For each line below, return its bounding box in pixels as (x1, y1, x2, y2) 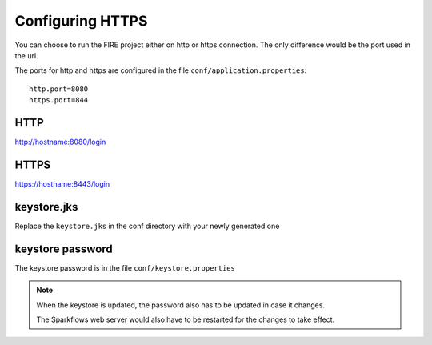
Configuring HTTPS (14, 12, 148, 30)
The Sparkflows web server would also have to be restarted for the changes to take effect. (36, 315, 335, 324)
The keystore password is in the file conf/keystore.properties (14, 263, 236, 272)
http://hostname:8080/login (14, 137, 106, 147)
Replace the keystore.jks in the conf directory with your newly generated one (14, 221, 280, 231)
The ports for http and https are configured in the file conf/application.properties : (14, 66, 307, 75)
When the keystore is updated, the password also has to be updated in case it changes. (36, 300, 326, 310)
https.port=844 (29, 96, 89, 105)
